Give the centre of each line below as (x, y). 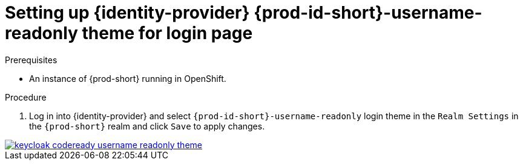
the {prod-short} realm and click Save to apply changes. (147, 126)
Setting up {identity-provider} (127, 13)
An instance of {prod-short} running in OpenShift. (128, 78)
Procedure (26, 97)
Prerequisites (31, 60)
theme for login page (167, 33)
